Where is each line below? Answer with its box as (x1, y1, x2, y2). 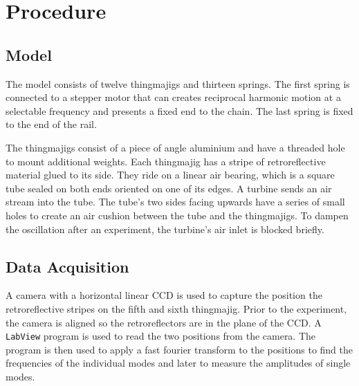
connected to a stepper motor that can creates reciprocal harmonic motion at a (6, 90, 341, 104)
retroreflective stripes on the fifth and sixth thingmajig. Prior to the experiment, (6, 301, 347, 315)
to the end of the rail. (6, 117, 97, 131)
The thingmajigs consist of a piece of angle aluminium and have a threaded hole (6, 140, 345, 154)
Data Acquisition (6, 255, 129, 277)
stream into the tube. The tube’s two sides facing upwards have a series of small (6, 194, 345, 209)
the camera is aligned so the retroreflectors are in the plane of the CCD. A (6, 315, 322, 329)
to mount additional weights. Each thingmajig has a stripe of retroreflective (6, 154, 326, 168)
